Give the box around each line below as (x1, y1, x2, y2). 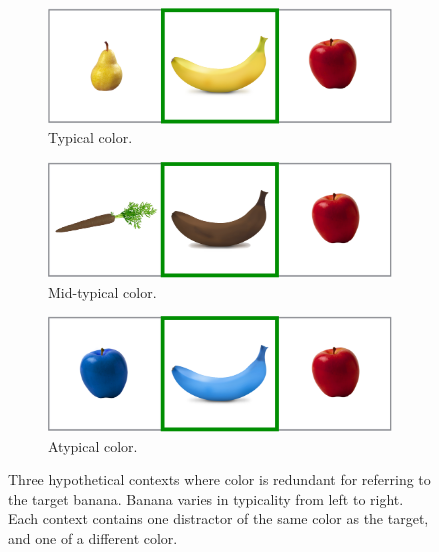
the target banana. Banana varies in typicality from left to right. (8, 488, 404, 509)
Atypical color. (48, 435, 138, 456)
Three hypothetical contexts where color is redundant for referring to (8, 469, 431, 490)
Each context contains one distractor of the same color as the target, (8, 508, 429, 529)
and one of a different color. (8, 528, 178, 549)
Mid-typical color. (48, 281, 157, 302)
